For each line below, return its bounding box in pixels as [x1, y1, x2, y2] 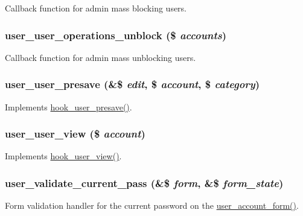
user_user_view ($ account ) [5, 126, 145, 141]
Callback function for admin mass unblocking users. [5, 51, 196, 63]
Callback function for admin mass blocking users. [5, 2, 187, 14]
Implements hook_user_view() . [5, 150, 122, 162]
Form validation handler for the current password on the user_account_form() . [5, 199, 299, 212]
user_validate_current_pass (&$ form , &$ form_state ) [5, 175, 284, 190]
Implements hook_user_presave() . [5, 100, 132, 113]
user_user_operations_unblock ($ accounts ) [5, 27, 227, 42]
